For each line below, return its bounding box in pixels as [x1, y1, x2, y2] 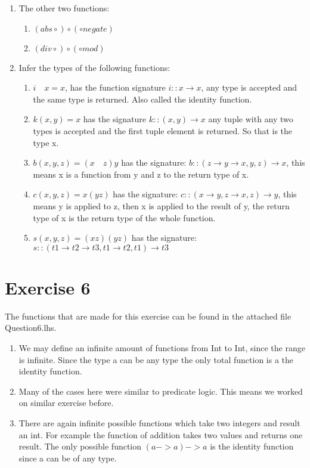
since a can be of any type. [18, 451, 117, 464]
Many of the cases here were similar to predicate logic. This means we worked [18, 385, 303, 397]
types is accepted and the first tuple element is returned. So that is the [33, 124, 293, 137]
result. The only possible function [18, 440, 142, 452]
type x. [33, 136, 59, 148]
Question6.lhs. [5, 321, 57, 334]
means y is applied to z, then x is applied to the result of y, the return [33, 199, 290, 212]
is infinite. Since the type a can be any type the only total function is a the [18, 353, 294, 365]
